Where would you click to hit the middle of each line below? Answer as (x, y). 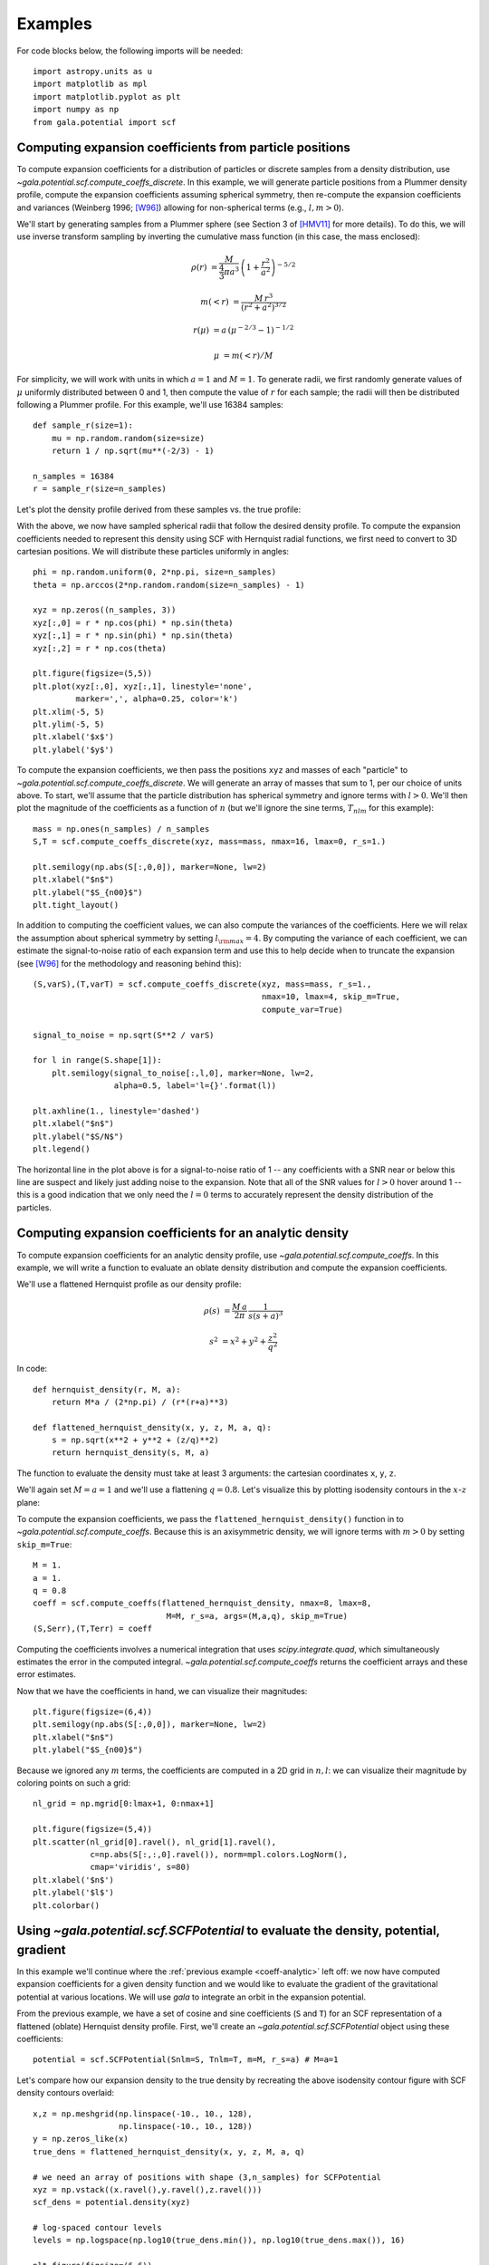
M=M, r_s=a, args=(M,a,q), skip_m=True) (257, 1616)
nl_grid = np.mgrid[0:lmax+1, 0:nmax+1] (124, 1804)
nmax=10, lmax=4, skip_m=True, (331, 997)
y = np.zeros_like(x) (81, 2139)
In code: (32, 1369)
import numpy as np (76, 110)
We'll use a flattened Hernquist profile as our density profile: (129, 1284)
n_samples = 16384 (74, 476)
